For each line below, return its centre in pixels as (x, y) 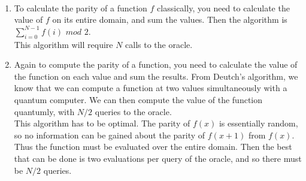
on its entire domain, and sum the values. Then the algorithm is (170, 19)
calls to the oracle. (159, 44)
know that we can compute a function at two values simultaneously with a (151, 88)
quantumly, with (44, 111)
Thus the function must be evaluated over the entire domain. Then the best (153, 147)
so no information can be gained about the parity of (110, 135)
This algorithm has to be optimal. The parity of (102, 123)
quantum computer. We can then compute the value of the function (138, 99)
